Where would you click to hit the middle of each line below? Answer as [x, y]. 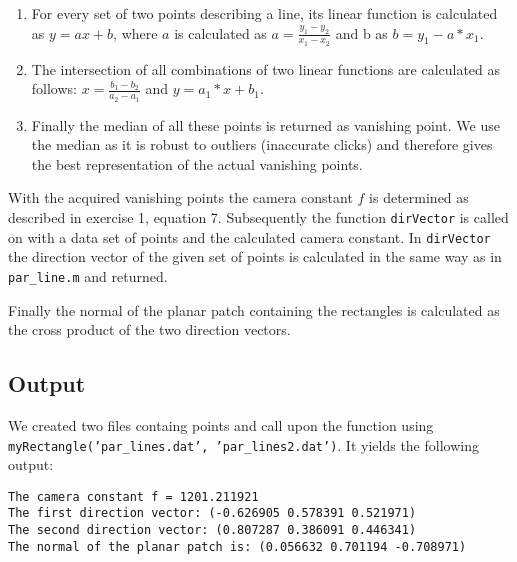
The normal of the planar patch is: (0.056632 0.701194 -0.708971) [237, 546]
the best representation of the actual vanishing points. [197, 163]
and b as [361, 32]
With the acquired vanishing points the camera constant [180, 197]
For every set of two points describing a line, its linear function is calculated [264, 13]
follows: [54, 88]
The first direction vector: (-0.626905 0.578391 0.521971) [212, 513]
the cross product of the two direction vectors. [149, 329]
